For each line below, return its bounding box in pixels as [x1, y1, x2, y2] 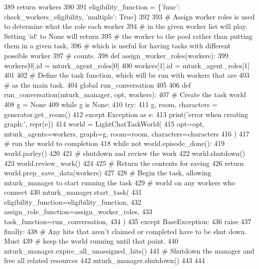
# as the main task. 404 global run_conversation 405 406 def [4, 79, 191, 90]
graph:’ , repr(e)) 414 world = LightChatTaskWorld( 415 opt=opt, [4, 119, 205, 129]
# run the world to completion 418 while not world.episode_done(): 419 [4, 138, 225, 148]
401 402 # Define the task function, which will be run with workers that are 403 [4, 70, 250, 80]
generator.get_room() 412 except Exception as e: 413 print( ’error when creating [4, 109, 249, 119]
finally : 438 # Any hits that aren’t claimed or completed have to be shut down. [4, 226, 247, 236]
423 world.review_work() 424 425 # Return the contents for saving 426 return [4, 157, 244, 168]
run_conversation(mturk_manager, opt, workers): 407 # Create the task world [4, 89, 246, 100]
